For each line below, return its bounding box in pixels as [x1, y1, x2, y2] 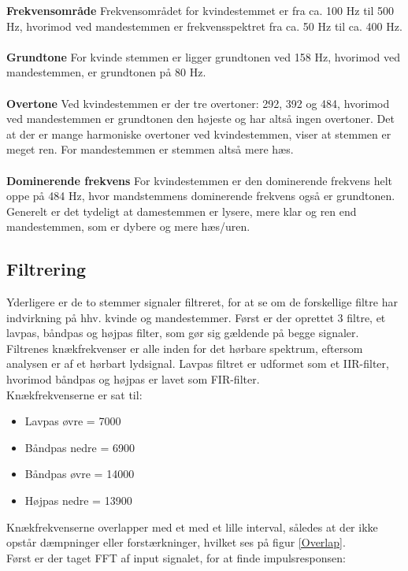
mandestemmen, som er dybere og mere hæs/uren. [6, 218, 250, 235]
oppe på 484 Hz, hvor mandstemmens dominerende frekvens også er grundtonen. [6, 187, 395, 204]
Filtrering [6, 257, 87, 281]
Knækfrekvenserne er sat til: [6, 386, 143, 402]
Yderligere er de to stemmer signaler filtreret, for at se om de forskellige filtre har [6, 294, 398, 310]
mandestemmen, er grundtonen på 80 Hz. [6, 64, 206, 80]
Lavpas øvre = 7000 [24, 413, 121, 429]
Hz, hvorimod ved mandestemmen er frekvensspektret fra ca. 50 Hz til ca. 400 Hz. [6, 17, 402, 34]
